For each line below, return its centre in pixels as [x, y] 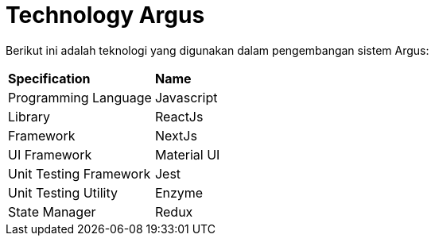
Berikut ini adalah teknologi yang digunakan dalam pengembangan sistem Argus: [217, 50]
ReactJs [179, 116]
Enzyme [179, 192]
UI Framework [50, 154]
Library [29, 116]
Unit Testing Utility [63, 192]
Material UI [187, 154]
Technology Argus [105, 15]
